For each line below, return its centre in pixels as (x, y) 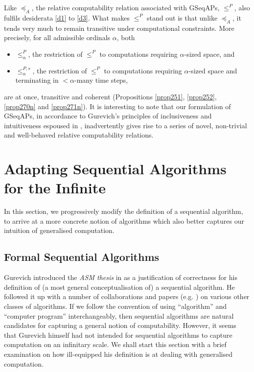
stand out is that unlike (182, 17)
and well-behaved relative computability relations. (79, 135)
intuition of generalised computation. (59, 230)
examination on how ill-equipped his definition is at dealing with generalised (118, 354)
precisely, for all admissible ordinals (57, 37)
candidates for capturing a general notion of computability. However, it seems (120, 325)
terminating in (37, 80)
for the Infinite (55, 188)
